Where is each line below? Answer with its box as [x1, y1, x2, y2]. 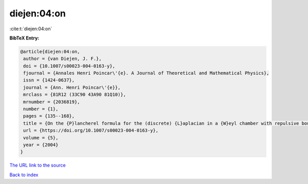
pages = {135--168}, [23, 113, 75, 119]
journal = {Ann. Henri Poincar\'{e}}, [23, 85, 121, 90]
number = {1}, [23, 106, 59, 112]
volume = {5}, [23, 135, 59, 140]
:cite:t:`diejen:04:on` [9, 26, 52, 32]
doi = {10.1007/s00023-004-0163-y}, [23, 63, 115, 69]
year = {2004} [23, 142, 59, 148]
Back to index [9, 172, 38, 178]
